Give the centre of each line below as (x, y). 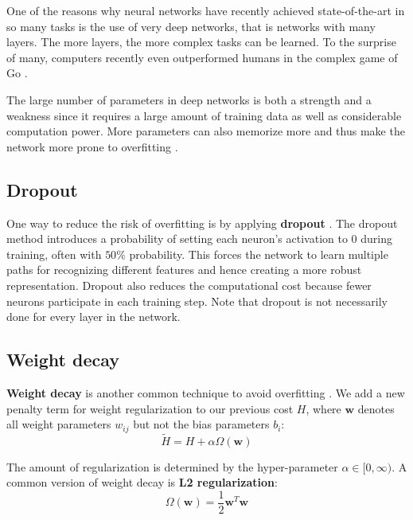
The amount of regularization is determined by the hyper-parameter (172, 466)
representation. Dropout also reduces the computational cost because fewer (189, 285)
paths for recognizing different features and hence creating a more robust (184, 270)
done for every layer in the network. (94, 317)
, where (323, 408)
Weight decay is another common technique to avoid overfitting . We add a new (206, 392)
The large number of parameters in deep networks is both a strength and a (189, 99)
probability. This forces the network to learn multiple (259, 254)
